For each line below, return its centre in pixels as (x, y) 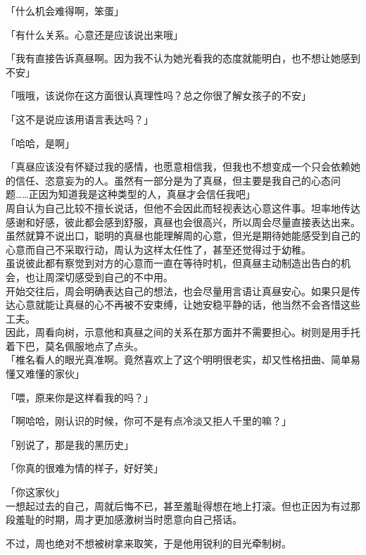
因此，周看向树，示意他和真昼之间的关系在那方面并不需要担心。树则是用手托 (183, 332)
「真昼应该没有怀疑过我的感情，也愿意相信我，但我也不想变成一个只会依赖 (178, 167)
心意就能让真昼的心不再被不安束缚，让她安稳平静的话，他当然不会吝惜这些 (188, 305)
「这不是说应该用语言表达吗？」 (80, 119)
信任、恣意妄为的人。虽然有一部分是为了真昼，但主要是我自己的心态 (173, 180)
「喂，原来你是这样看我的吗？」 (80, 397)
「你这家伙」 (35, 492)
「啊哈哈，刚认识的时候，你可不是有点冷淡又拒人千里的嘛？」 (149, 421)
